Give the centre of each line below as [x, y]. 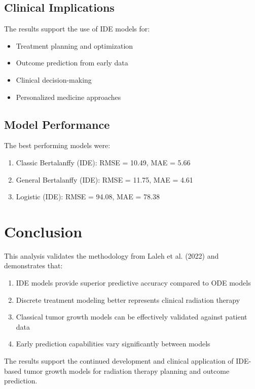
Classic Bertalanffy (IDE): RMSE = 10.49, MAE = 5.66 [103, 162]
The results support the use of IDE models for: [77, 29]
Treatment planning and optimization [75, 45]
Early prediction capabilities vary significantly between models [113, 344]
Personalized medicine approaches [68, 97]
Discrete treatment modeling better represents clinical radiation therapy [128, 299]
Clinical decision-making [54, 79]
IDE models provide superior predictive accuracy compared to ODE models [133, 283]
